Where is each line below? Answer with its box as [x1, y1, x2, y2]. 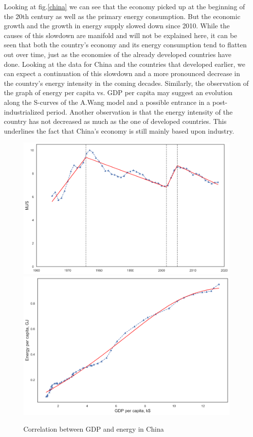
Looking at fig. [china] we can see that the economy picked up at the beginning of [4, 1, 245, 11]
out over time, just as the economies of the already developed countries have [4, 49, 232, 59]
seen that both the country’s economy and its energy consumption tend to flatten [4, 40, 247, 50]
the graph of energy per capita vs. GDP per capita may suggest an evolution [4, 87, 233, 98]
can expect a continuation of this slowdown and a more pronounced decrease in [4, 68, 240, 79]
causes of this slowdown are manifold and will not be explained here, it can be [4, 30, 237, 40]
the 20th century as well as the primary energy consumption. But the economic [4, 11, 240, 21]
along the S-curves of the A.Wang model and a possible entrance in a [4, 97, 210, 107]
